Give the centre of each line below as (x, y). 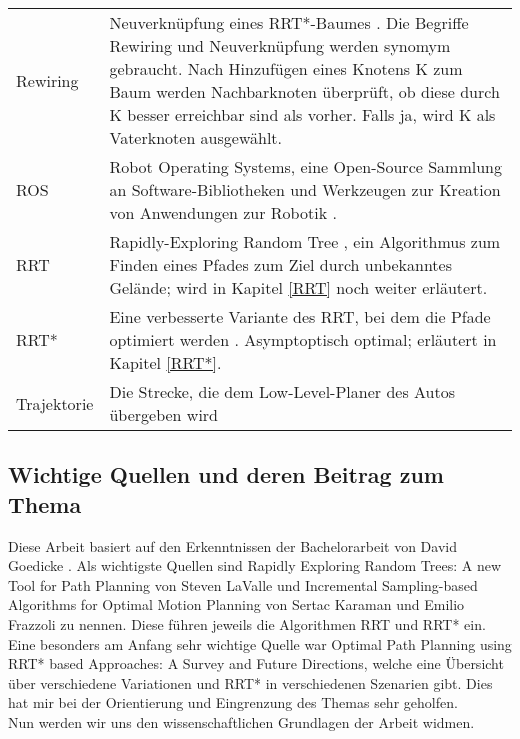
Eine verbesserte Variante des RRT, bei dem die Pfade (300, 316)
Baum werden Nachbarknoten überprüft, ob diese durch (304, 91)
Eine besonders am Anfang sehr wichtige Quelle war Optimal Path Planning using (260, 643)
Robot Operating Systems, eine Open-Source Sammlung (305, 166)
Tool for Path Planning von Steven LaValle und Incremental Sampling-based (243, 584)
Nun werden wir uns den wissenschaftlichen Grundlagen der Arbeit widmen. (241, 721)
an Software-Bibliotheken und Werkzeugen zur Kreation (305, 189)
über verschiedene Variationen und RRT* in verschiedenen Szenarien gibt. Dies (250, 682)
